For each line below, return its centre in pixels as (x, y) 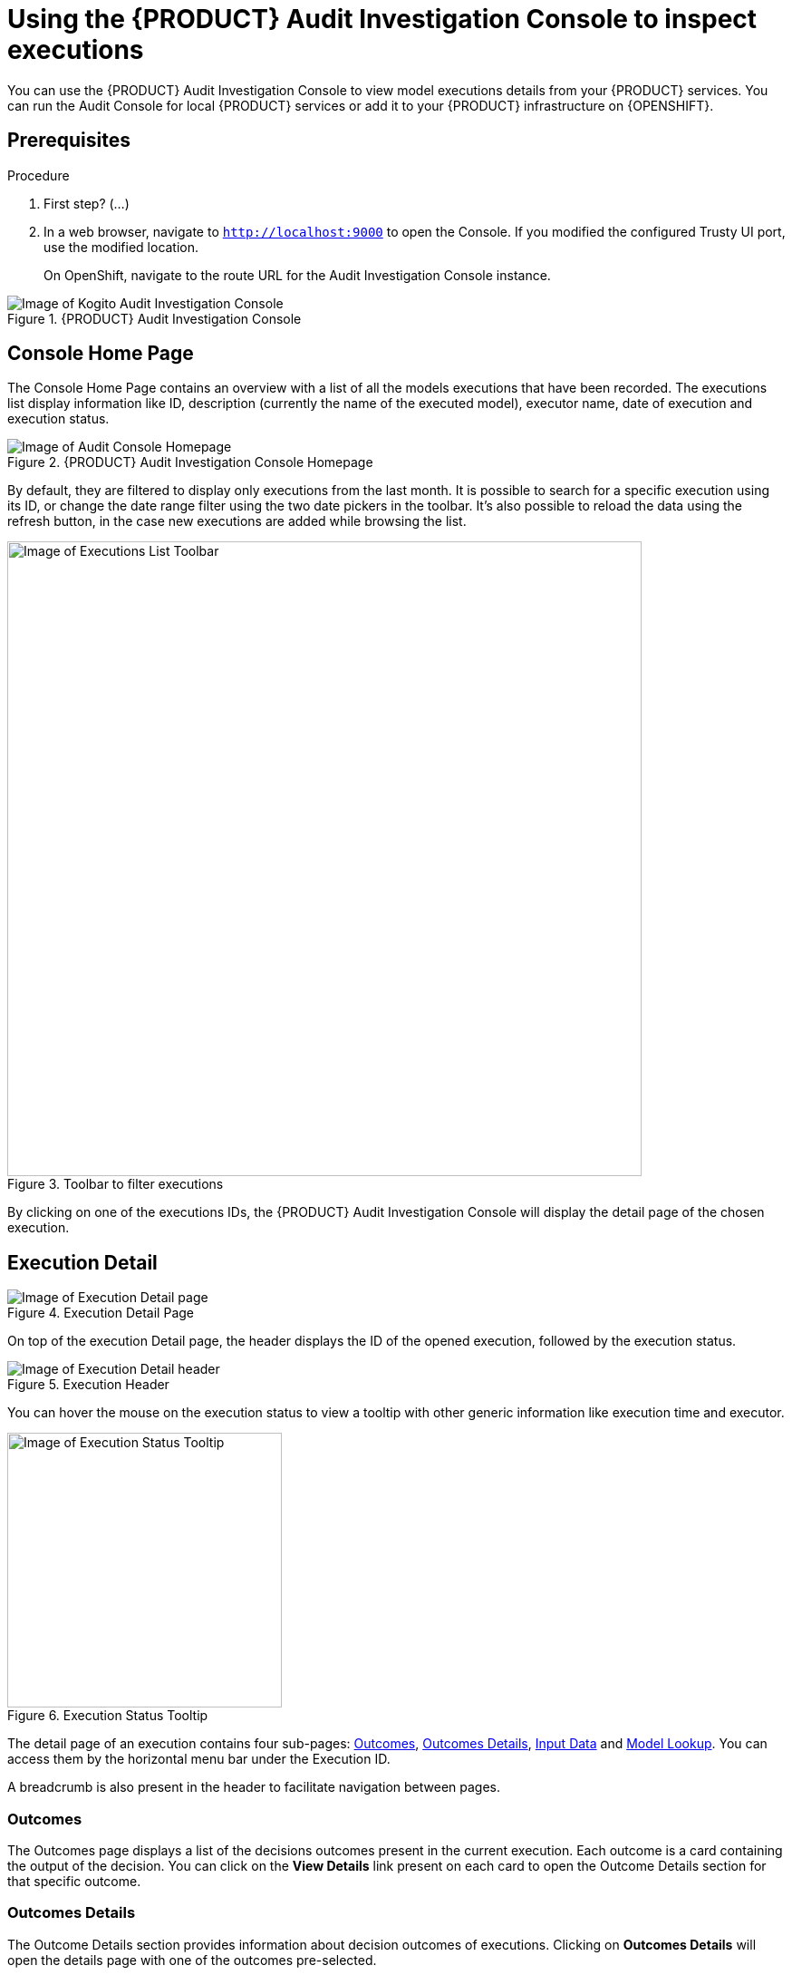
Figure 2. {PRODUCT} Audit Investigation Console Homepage (190, 462)
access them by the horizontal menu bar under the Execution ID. (199, 1759)
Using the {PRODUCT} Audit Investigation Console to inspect (382, 19)
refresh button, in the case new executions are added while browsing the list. (237, 521)
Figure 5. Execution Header (88, 1385)
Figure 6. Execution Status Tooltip (108, 1716)
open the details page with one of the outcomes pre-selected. (192, 1960)
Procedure (39, 175)
